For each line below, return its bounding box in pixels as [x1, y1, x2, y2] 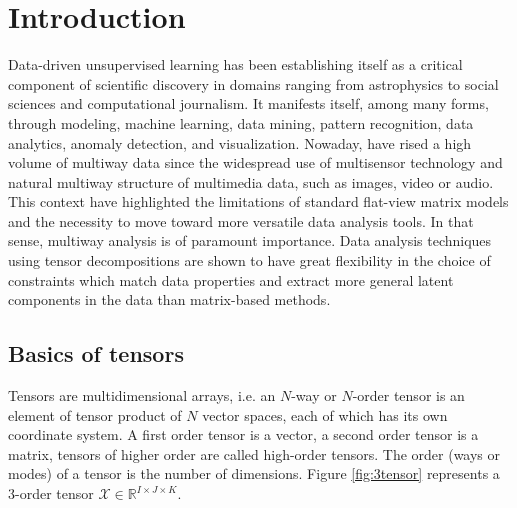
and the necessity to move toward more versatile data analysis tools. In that [8, 210, 474, 231]
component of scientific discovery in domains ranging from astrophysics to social [8, 73, 499, 94]
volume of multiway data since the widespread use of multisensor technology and [8, 152, 503, 173]
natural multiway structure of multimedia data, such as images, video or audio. [8, 171, 494, 192]
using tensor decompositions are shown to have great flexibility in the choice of [8, 250, 491, 271]
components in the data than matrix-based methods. [8, 289, 331, 310]
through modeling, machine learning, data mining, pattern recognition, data [8, 112, 474, 133]
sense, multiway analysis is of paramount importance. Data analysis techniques [8, 230, 492, 251]
